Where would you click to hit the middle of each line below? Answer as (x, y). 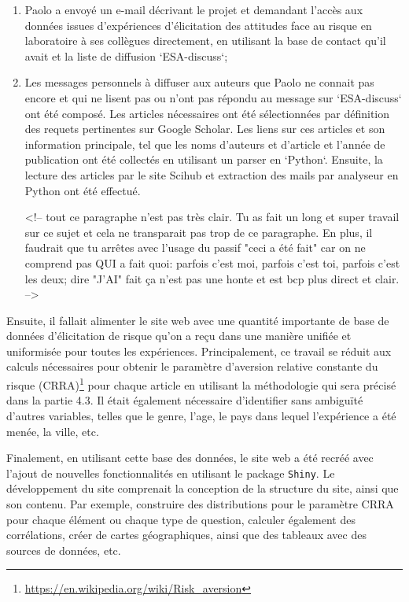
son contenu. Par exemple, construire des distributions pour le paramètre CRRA (200, 503)
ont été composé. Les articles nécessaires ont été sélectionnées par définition (207, 113)
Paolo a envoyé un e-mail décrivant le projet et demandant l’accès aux (194, 9)
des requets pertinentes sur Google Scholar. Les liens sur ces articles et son (205, 129)
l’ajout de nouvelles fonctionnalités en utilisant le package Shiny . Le (171, 473)
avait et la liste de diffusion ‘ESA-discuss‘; (126, 55)
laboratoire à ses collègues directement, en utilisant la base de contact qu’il (205, 41)
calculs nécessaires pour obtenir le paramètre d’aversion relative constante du (192, 366)
